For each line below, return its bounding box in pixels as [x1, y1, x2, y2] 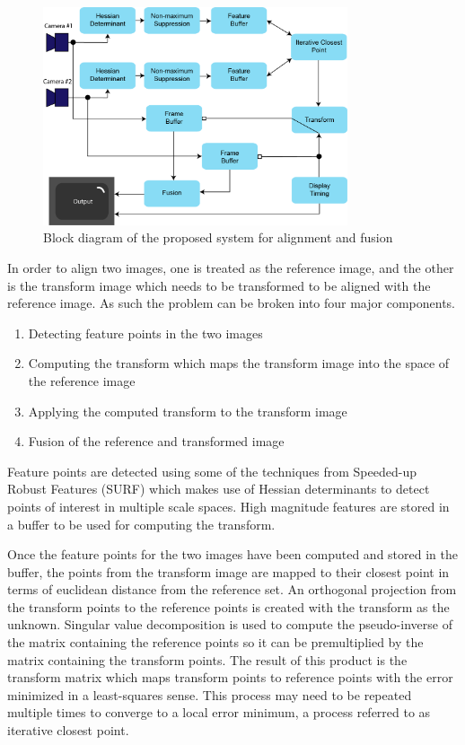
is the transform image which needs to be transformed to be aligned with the [7, 276, 431, 294]
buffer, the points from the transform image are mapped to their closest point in [7, 562, 450, 581]
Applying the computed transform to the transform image [28, 401, 347, 420]
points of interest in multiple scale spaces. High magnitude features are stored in [7, 496, 450, 515]
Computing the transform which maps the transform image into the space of [28, 354, 450, 372]
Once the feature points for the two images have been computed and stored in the [7, 545, 458, 564]
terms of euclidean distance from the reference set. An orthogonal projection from [7, 580, 457, 599]
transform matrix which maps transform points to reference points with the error [7, 668, 453, 687]
